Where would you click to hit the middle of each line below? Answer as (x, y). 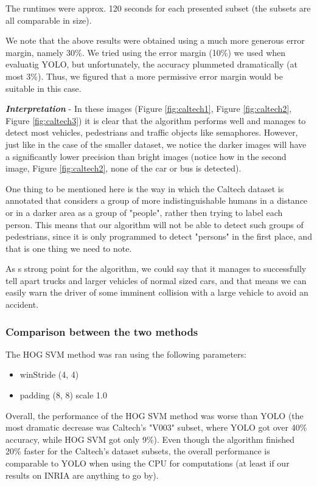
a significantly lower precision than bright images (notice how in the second (146, 156)
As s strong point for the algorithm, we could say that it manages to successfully (156, 269)
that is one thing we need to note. (69, 248)
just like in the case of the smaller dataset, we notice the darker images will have (156, 144)
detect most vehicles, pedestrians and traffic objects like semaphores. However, (152, 132)
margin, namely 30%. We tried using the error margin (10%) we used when (146, 52)
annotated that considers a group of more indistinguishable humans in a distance (157, 200)
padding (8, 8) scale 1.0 (63, 395)
